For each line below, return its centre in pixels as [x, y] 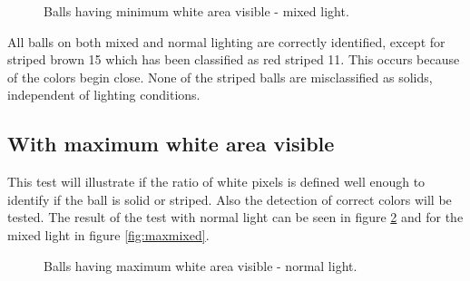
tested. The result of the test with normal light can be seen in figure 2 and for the [235, 217]
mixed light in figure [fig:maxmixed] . [108, 234]
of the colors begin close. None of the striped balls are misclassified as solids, [220, 77]
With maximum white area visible [171, 144]
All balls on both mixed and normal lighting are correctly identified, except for [226, 41]
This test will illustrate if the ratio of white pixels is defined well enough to [216, 182]
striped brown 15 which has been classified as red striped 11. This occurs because [234, 59]
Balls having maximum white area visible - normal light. [201, 265]
